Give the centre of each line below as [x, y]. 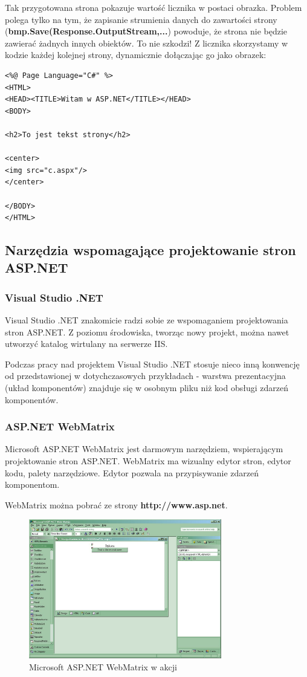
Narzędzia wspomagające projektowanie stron [150, 250]
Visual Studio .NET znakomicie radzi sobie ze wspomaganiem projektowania [147, 320]
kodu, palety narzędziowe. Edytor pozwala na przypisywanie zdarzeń [132, 472]
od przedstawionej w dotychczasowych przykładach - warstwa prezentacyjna [145, 376]
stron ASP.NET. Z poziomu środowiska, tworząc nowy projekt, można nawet [147, 332]
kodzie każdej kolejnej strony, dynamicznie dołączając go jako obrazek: [136, 55]
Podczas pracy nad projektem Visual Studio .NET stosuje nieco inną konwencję [152, 364]
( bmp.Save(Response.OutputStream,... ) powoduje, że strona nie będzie [146, 31]
